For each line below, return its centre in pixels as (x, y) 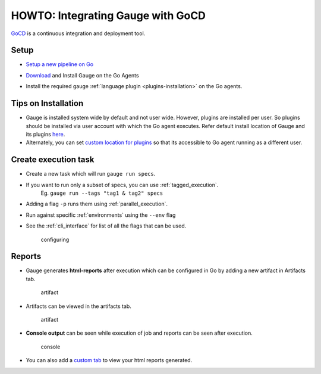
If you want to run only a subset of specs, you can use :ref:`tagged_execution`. (122, 185)
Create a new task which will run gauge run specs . (91, 174)
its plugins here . (45, 134)
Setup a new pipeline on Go (60, 64)
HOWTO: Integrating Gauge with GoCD (108, 15)
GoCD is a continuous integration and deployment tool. (78, 33)
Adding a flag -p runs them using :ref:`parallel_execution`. (97, 204)
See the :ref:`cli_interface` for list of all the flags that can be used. (106, 226)
